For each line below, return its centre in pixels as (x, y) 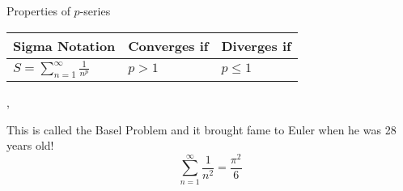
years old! (30, 145)
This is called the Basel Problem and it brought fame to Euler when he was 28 (201, 129)
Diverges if (256, 45)
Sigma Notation (64, 45)
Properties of (38, 11)
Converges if (168, 45)
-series (95, 11)
